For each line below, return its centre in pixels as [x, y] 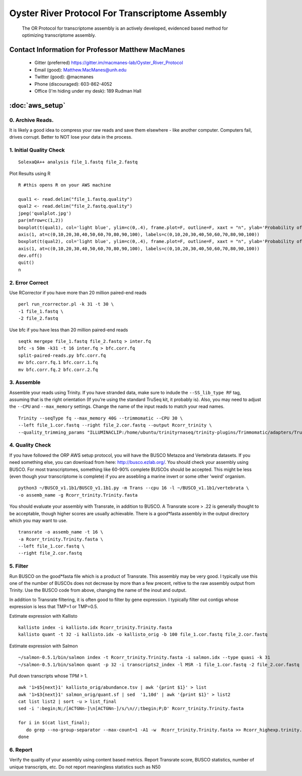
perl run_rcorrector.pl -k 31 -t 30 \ [66, 304]
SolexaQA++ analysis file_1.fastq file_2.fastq [78, 162]
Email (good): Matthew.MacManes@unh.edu [81, 70]
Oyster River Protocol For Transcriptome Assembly [118, 13]
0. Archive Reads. [31, 120]
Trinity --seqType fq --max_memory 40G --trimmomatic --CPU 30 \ [101, 418]
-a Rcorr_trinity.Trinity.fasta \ [61, 539]
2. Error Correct [29, 282]
